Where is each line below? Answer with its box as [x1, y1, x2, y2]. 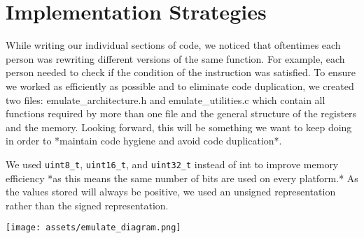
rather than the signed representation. [6, 198, 169, 212]
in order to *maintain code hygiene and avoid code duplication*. [6, 133, 282, 148]
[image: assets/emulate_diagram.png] [6, 223, 181, 233]
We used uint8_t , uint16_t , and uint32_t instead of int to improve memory [6, 156, 339, 171]
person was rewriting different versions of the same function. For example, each [6, 51, 345, 66]
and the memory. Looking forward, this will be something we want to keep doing [6, 119, 352, 134]
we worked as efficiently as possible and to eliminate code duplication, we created [6, 78, 354, 93]
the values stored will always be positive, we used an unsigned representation [6, 184, 336, 199]
